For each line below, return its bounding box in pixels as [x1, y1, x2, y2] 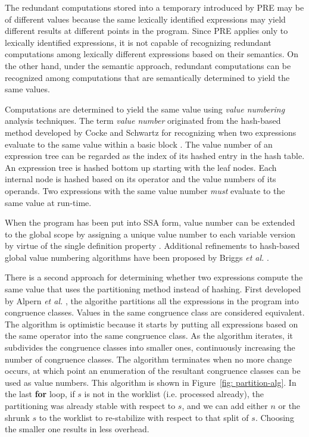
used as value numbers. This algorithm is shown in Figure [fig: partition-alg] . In [5, 376, 296, 388]
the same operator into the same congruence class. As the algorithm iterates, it [5, 329, 293, 342]
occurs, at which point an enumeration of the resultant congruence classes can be [5, 364, 301, 377]
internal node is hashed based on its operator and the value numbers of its [5, 173, 276, 185]
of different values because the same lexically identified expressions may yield [5, 13, 286, 25]
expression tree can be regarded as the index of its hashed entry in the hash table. [5, 149, 305, 162]
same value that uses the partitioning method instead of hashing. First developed [5, 283, 301, 295]
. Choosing [255, 411, 294, 423]
